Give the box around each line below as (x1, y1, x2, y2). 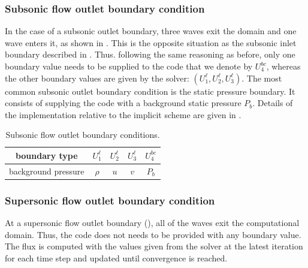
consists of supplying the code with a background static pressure (5, 97, 241, 109)
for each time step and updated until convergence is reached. (5, 251, 228, 264)
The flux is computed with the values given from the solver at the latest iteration (5, 240, 303, 252)
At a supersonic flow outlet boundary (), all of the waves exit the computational (5, 216, 300, 229)
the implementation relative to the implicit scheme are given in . (5, 108, 241, 121)
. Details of (252, 97, 293, 109)
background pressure (9, 164, 84, 177)
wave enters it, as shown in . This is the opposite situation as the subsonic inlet (5, 36, 297, 49)
